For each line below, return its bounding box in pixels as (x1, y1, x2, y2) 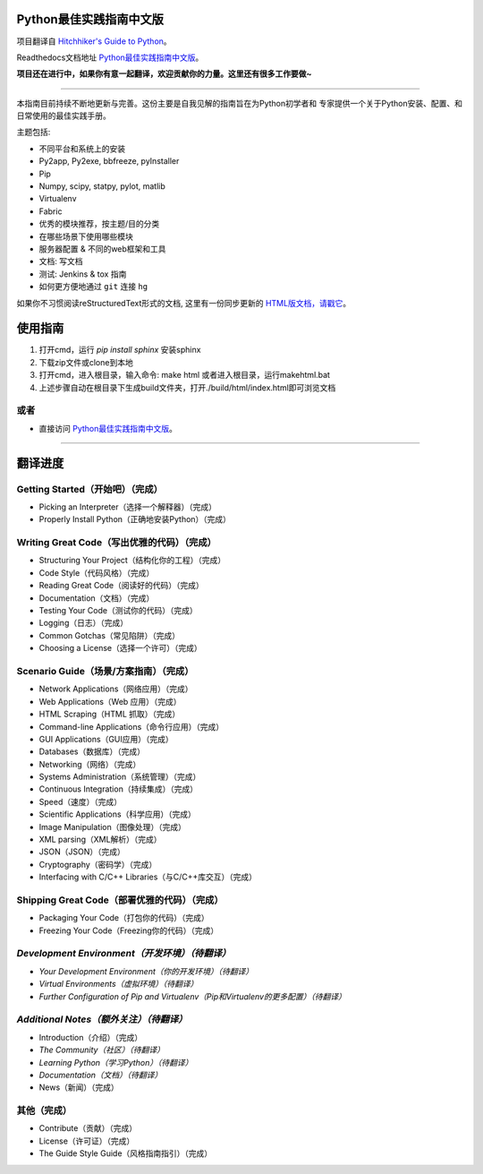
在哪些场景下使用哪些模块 (38, 231, 133, 242)
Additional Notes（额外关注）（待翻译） (16, 1013, 188, 1025)
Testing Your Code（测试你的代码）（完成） (38, 605, 198, 616)
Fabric (38, 206, 63, 217)
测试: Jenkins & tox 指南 (38, 269, 127, 279)
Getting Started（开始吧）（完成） (16, 483, 163, 495)
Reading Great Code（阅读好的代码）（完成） (38, 580, 205, 591)
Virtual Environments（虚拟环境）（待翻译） (38, 979, 199, 990)
